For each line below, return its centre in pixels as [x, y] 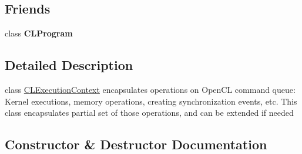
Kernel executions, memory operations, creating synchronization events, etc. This [151, 101]
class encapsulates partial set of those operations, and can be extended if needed [149, 113]
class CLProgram [39, 33]
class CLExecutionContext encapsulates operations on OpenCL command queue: [150, 89]
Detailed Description [69, 65]
